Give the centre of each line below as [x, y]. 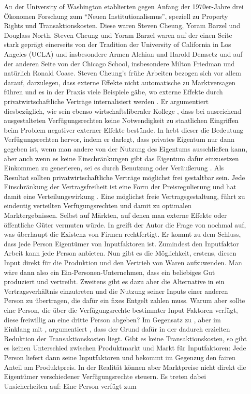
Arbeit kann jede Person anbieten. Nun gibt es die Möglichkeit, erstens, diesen [120, 253]
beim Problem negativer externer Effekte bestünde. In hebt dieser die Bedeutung [124, 129]
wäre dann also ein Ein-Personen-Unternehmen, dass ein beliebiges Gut [110, 272]
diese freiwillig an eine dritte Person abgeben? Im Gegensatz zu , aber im [112, 319]
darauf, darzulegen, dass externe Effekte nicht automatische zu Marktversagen [120, 82]
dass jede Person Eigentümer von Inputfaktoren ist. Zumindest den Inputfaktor [121, 243]
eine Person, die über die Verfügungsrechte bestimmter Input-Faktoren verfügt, [121, 310]
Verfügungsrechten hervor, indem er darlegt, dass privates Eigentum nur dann [119, 139]
